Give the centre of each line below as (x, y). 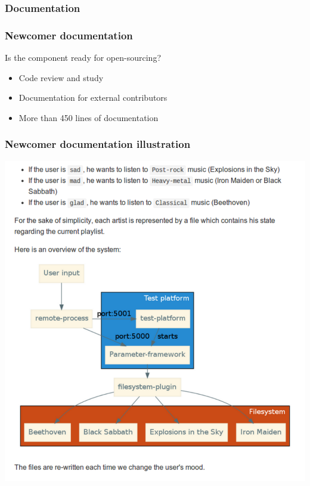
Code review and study (61, 77)
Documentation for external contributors (93, 97)
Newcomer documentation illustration (98, 144)
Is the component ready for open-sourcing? (83, 58)
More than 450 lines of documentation (89, 117)
